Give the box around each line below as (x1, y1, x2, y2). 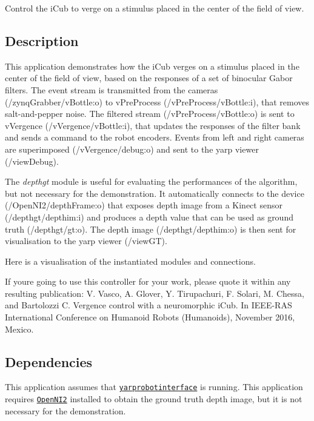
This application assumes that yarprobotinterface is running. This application (5, 380, 303, 393)
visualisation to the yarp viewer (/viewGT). (5, 234, 167, 247)
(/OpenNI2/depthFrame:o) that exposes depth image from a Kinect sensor (5, 199, 282, 211)
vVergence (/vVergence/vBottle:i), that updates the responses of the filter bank (5, 119, 301, 131)
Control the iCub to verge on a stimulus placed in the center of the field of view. (5, 2, 304, 14)
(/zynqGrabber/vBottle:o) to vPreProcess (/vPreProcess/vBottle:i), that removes (5, 95, 310, 108)
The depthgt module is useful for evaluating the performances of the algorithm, (5, 175, 298, 188)
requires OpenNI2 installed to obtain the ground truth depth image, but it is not (5, 393, 302, 405)
